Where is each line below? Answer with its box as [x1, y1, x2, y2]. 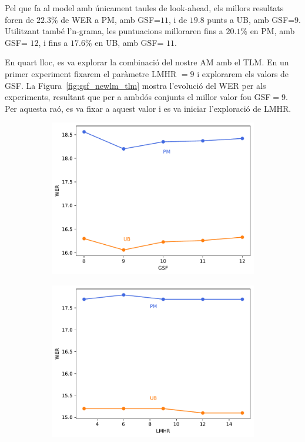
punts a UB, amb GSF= [207, 13, 295, 25]
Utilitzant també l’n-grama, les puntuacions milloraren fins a [5, 25, 223, 37]
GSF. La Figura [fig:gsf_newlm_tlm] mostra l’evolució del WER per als [5, 79, 266, 91]
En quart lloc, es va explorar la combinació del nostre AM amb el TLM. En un [5, 56, 289, 68]
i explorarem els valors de [197, 67, 289, 79]
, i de [169, 13, 187, 25]
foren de [5, 13, 34, 25]
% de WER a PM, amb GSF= [51, 13, 161, 25]
